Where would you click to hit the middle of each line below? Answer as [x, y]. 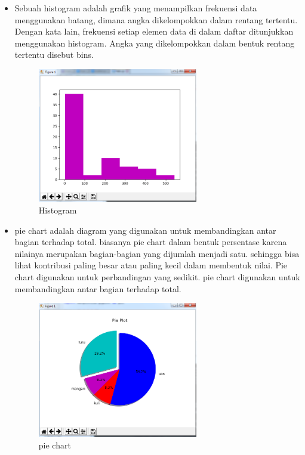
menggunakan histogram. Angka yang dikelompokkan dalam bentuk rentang [155, 43]
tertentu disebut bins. [54, 55]
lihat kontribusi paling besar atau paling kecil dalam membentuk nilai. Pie [151, 265]
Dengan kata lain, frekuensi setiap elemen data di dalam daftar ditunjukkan [154, 31]
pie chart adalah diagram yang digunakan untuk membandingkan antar [145, 230]
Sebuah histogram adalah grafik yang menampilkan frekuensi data [136, 8]
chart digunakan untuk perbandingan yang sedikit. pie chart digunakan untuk [157, 277]
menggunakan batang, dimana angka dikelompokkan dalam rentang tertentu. [156, 19]
